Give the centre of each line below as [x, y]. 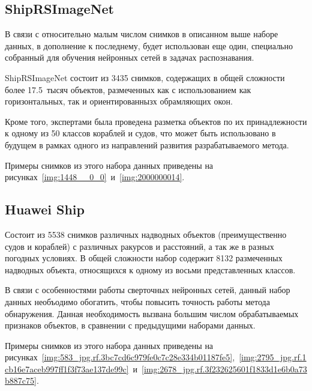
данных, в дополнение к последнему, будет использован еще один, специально [149, 45]
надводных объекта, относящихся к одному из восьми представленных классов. [150, 269]
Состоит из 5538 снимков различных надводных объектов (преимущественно [146, 234]
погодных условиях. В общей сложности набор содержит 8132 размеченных [144, 258]
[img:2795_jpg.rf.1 [273, 357]
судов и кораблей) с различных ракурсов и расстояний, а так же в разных [139, 246]
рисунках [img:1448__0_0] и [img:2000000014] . [95, 177]
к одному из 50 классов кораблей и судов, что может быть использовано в [140, 133]
